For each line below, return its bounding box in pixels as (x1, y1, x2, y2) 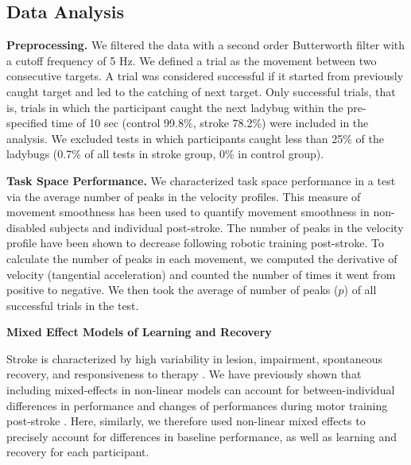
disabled (6, 219, 46, 235)
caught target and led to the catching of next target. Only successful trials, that (6, 83, 396, 99)
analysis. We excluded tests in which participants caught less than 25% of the (6, 130, 385, 146)
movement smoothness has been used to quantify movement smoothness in (6, 203, 370, 220)
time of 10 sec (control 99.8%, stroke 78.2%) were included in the (51, 114, 369, 131)
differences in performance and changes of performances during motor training (6, 397, 388, 413)
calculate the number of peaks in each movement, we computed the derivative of (6, 250, 397, 266)
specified (6, 114, 48, 131)
